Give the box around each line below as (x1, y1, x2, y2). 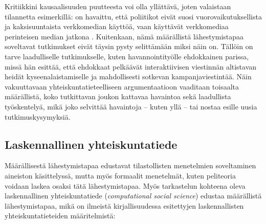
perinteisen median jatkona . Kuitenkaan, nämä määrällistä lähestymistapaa (5, 31, 244, 41)
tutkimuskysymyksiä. (5, 111, 71, 122)
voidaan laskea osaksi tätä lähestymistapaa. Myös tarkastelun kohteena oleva (5, 180, 246, 191)
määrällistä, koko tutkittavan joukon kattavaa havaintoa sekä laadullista (5, 91, 231, 102)
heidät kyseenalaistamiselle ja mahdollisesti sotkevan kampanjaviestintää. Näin (5, 71, 252, 82)
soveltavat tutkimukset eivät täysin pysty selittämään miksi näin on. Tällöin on (5, 41, 253, 52)
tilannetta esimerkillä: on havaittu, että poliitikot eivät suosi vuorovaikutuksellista (5, 11, 262, 21)
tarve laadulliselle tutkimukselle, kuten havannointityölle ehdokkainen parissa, (5, 51, 249, 61)
